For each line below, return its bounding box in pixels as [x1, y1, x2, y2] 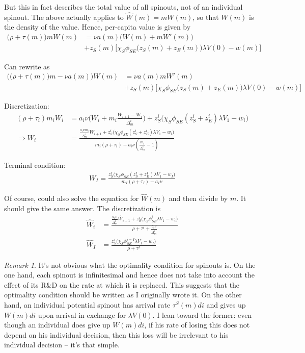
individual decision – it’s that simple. [4, 339, 120, 350]
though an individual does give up [4, 319, 110, 330]
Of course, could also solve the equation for [4, 193, 139, 204]
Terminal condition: [4, 159, 66, 170]
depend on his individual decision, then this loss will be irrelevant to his [4, 329, 229, 340]
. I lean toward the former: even [152, 309, 252, 320]
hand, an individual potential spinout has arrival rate [4, 299, 171, 310]
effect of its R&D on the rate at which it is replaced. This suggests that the [4, 279, 240, 290]
